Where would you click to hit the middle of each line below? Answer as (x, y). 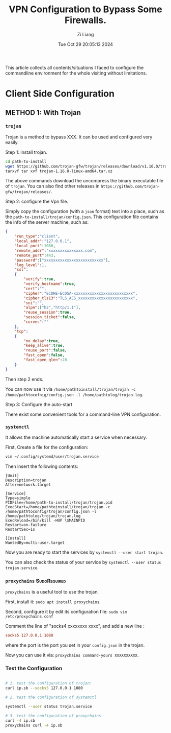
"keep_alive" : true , (44, 346)
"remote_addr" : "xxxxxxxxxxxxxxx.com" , (55, 251)
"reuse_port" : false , (45, 350)
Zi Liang (85, 34)
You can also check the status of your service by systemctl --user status (83, 562)
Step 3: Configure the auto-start (39, 404)
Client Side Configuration (60, 94)
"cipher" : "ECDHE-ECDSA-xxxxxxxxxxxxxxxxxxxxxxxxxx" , (81, 293)
